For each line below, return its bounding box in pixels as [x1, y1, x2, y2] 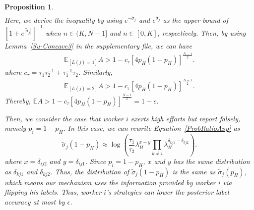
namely [4, 123, 26, 133]
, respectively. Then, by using [157, 27, 246, 38]
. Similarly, [78, 67, 113, 77]
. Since [85, 156, 106, 166]
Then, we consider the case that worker [4, 113, 124, 123]
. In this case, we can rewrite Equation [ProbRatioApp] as [63, 123, 240, 133]
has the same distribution [173, 156, 250, 166]
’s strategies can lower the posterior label [106, 187, 229, 197]
